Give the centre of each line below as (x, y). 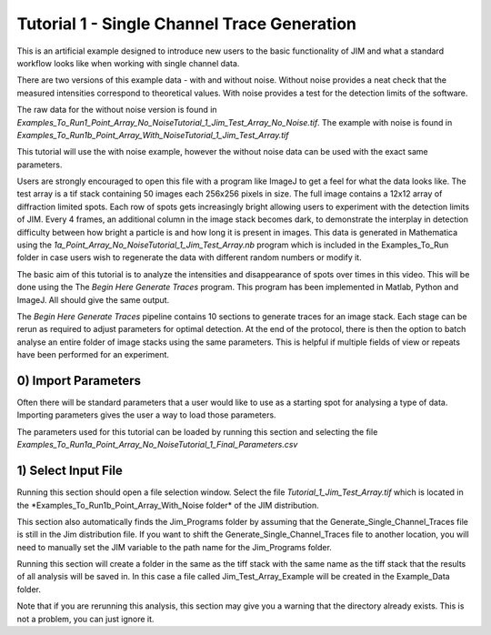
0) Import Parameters (79, 381)
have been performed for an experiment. (93, 355)
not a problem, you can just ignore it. (85, 619)
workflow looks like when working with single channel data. (128, 63)
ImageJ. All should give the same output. (93, 299)
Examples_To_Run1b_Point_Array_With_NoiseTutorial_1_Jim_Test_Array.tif (153, 135)
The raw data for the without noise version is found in (117, 110)
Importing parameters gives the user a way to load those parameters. (146, 415)
